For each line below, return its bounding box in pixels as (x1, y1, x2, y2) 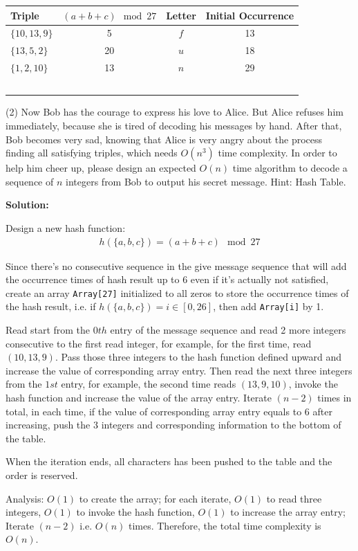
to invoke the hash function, (76, 505, 195, 519)
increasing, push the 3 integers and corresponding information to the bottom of (6, 417, 341, 432)
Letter (166, 8, 196, 22)
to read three (266, 491, 322, 505)
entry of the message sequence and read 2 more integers (110, 323, 346, 337)
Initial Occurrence (205, 8, 294, 22)
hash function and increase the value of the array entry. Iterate (6, 390, 272, 405)
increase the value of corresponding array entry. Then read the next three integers (6, 363, 352, 377)
